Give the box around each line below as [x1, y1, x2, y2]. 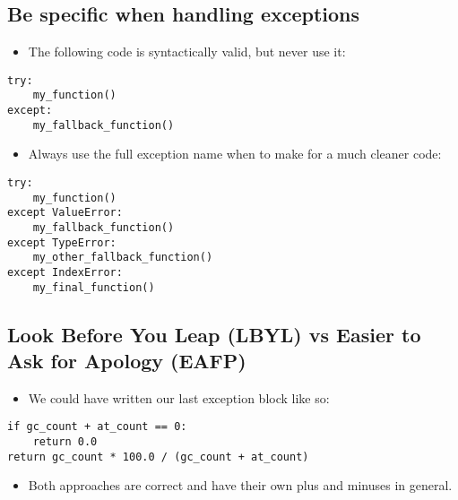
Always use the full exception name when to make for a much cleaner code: [28, 144, 442, 163]
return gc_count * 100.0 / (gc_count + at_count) [7, 450, 309, 463]
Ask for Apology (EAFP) [7, 347, 246, 375]
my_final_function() [32, 280, 155, 294]
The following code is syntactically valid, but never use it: [28, 42, 346, 61]
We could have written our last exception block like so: [28, 388, 330, 407]
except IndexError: [7, 265, 123, 279]
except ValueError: [7, 206, 123, 220]
